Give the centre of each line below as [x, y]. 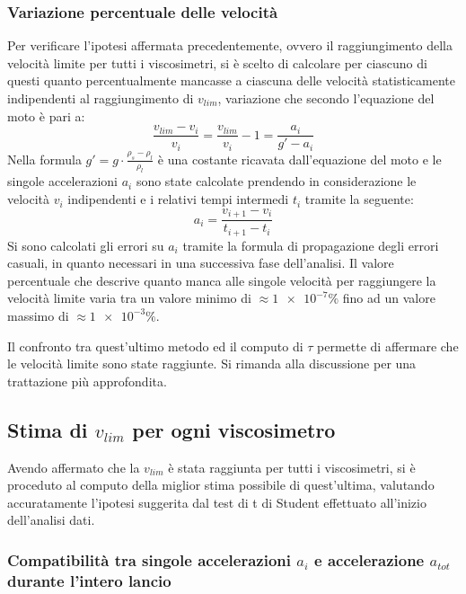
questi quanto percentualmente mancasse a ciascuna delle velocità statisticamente [231, 80]
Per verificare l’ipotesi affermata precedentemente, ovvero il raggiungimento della [230, 45]
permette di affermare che [388, 346]
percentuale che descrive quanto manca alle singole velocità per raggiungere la [222, 280]
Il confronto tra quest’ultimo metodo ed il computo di [155, 346]
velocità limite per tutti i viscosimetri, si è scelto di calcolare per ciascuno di [217, 62]
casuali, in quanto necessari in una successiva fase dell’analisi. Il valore [201, 263]
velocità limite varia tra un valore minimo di [129, 298]
